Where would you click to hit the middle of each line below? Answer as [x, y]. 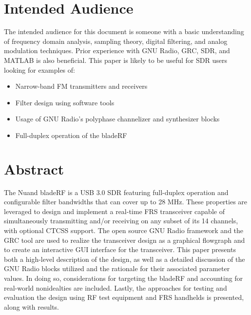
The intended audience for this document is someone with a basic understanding [124, 31]
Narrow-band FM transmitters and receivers [81, 86]
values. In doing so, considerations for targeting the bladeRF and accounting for [124, 278]
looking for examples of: [39, 69]
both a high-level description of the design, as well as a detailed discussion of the [125, 259]
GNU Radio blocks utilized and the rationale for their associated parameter [117, 268]
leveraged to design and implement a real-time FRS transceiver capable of [114, 211]
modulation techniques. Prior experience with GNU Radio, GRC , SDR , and [117, 50]
